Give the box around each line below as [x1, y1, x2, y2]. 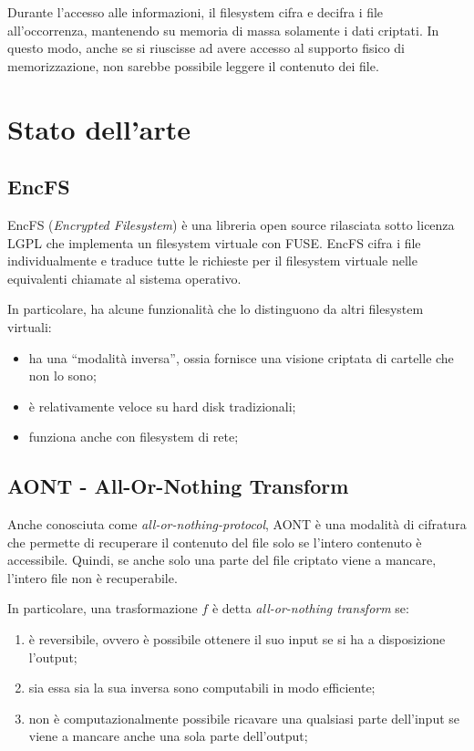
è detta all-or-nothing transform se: [211, 599, 409, 618]
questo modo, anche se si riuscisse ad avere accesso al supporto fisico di [7, 38, 405, 57]
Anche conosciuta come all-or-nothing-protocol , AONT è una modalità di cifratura [7, 515, 467, 534]
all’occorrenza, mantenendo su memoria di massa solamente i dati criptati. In [7, 20, 439, 39]
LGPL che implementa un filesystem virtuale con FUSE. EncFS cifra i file [7, 233, 421, 252]
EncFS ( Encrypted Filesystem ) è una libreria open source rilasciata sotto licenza [7, 214, 455, 234]
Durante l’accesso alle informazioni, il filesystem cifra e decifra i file [7, 3, 384, 21]
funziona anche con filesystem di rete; [28, 427, 239, 446]
